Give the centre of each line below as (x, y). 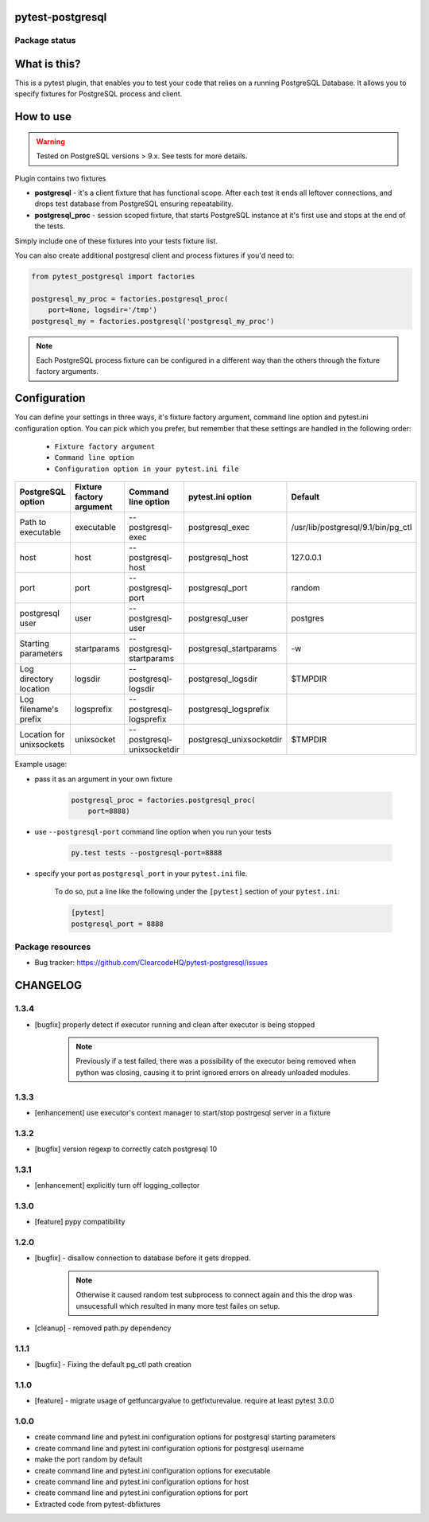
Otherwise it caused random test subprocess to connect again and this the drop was (214, 1295)
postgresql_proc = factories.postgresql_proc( (163, 800)
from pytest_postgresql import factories (113, 276)
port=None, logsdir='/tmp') (103, 310)
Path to (33, 523)
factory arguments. (68, 372)
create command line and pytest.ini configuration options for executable (153, 1470)
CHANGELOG (48, 985)
